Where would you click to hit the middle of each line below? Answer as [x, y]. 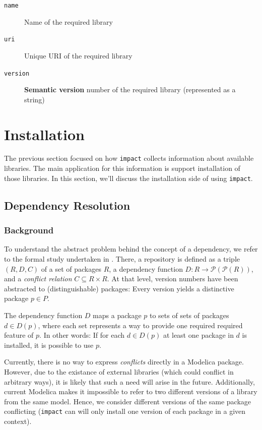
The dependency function [43, 315]
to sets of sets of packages [189, 315]
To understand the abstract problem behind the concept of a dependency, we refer [131, 249]
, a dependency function [146, 268]
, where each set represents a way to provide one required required [140, 325]
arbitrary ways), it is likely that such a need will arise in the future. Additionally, [129, 381]
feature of [19, 335]
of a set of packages [71, 268]
